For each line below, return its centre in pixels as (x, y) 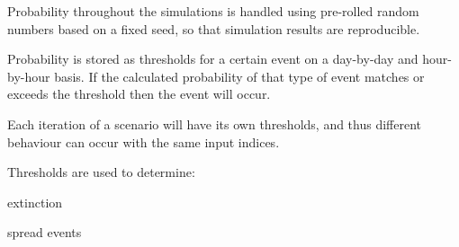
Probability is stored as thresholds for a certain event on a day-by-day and (213, 59)
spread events (45, 232)
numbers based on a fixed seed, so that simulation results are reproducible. (214, 28)
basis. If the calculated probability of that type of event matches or (239, 76)
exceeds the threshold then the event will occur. (139, 94)
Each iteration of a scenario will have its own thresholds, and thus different (215, 123)
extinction (35, 202)
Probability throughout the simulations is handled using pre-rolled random (213, 11)
